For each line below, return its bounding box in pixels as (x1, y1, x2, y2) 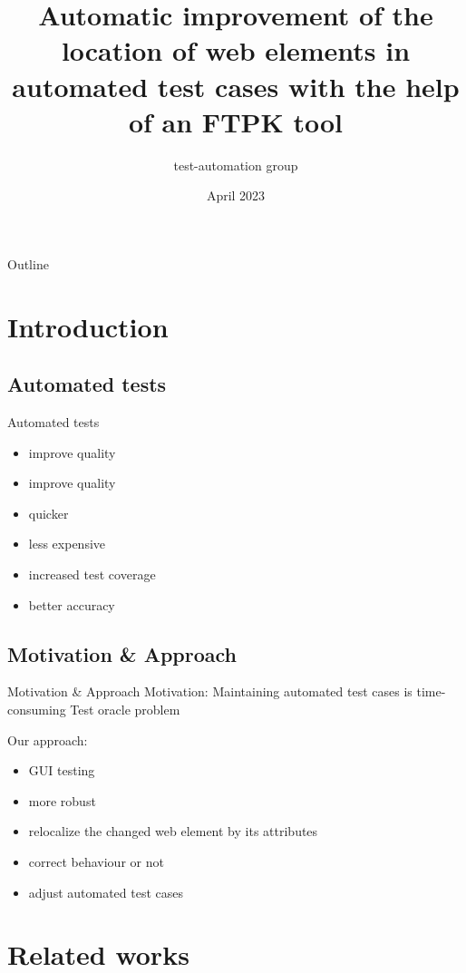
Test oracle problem (70, 700, 180, 718)
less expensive (28, 534, 106, 553)
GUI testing (28, 761, 95, 780)
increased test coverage (28, 565, 156, 584)
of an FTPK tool (128, 102, 344, 140)
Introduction (7, 307, 169, 345)
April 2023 (206, 186, 266, 205)
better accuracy (28, 595, 115, 614)
